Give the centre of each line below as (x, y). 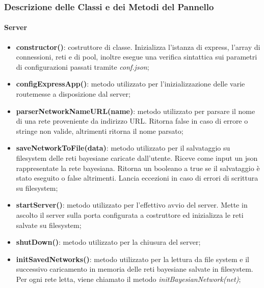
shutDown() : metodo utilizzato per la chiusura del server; (108, 242)
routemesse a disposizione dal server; (73, 94)
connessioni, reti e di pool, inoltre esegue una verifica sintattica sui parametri (137, 57)
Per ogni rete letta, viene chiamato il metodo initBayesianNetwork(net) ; (128, 279)
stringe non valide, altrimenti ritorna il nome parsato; (100, 131)
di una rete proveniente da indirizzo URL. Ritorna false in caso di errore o (132, 121)
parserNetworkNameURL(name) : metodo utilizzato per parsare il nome (136, 111)
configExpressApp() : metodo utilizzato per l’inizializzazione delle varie (130, 84)
